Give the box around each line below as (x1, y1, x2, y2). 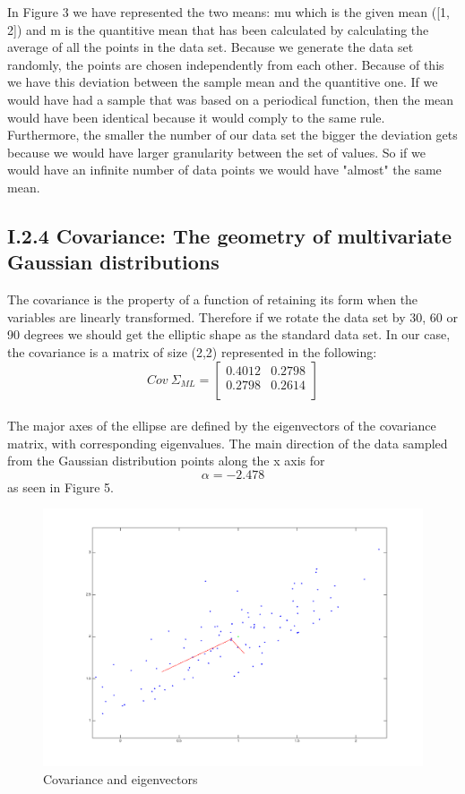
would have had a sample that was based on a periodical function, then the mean (7, 90, 454, 108)
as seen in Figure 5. (7, 477, 114, 496)
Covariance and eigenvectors (43, 769, 198, 788)
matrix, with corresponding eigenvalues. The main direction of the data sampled (7, 433, 448, 452)
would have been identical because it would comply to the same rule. (7, 107, 385, 126)
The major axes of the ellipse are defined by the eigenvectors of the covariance (7, 416, 436, 435)
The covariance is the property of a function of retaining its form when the (7, 290, 418, 309)
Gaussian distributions (7, 248, 220, 276)
